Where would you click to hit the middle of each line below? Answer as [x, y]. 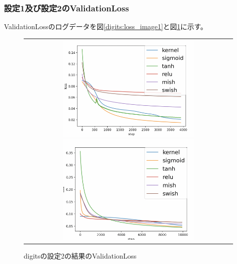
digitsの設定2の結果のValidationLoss [80, 255]
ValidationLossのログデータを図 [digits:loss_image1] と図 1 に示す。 [106, 26]
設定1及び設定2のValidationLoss [67, 8]
